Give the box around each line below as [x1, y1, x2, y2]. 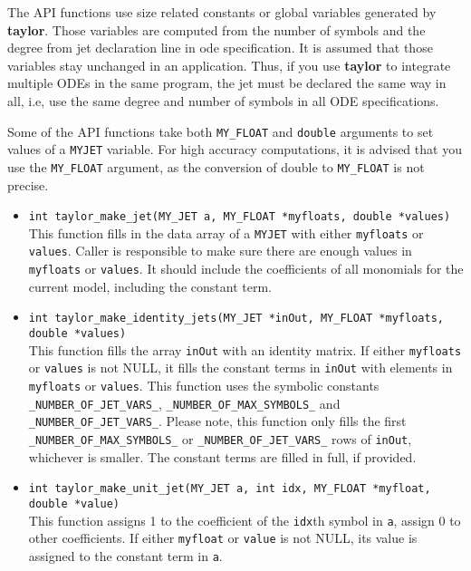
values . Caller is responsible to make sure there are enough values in [28, 241, 412, 260]
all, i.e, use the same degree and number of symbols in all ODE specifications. [7, 91, 439, 110]
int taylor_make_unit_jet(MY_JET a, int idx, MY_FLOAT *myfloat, [28, 482, 431, 496]
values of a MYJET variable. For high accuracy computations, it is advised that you [7, 140, 462, 159]
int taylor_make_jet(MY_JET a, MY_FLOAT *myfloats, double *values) [28, 210, 451, 224]
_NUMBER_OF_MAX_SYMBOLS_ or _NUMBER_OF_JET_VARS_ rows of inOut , [28, 429, 412, 448]
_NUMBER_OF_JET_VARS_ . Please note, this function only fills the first [28, 411, 407, 431]
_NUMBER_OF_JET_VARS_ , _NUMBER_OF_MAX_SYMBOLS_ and [28, 393, 341, 412]
